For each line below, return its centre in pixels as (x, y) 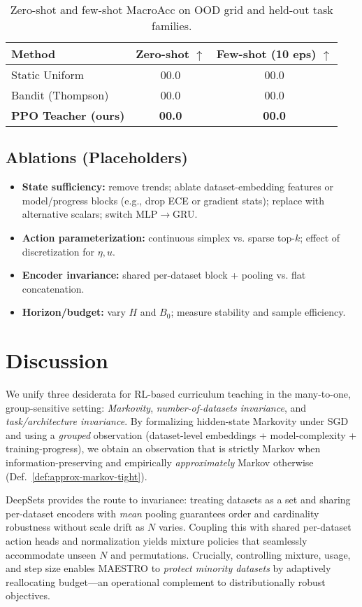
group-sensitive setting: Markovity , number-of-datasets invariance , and (156, 407)
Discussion (57, 360)
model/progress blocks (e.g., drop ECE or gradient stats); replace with (173, 200)
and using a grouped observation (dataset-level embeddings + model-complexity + (181, 434)
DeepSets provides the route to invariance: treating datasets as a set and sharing (178, 500)
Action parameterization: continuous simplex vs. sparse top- (158, 237)
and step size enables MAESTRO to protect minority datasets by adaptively (168, 568)
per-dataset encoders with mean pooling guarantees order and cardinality (162, 513)
